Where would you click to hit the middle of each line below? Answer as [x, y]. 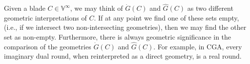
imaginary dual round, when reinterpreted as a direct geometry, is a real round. [123, 56]
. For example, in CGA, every [198, 46]
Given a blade [25, 8]
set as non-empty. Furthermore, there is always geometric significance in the [118, 37]
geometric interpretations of [45, 17]
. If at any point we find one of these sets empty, [167, 17]
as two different [210, 8]
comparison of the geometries [48, 46]
